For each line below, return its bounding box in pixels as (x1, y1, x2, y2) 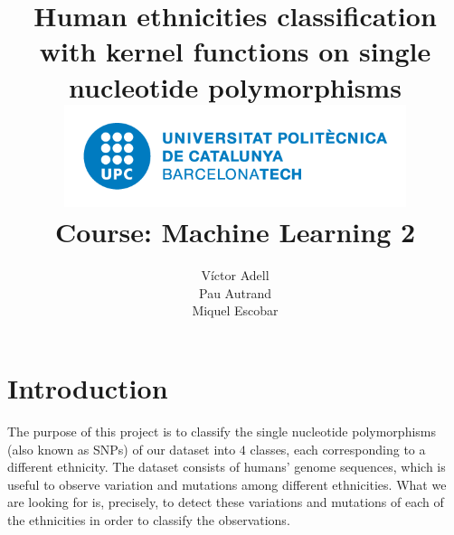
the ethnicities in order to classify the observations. (7, 510, 290, 529)
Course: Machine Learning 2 (54, 213, 416, 250)
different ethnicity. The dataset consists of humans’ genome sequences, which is (7, 457, 446, 476)
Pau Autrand (199, 283, 271, 302)
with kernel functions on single (39, 33, 431, 70)
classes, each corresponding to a (250, 439, 426, 458)
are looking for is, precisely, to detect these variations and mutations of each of (7, 493, 444, 512)
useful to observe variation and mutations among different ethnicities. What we (7, 474, 447, 493)
